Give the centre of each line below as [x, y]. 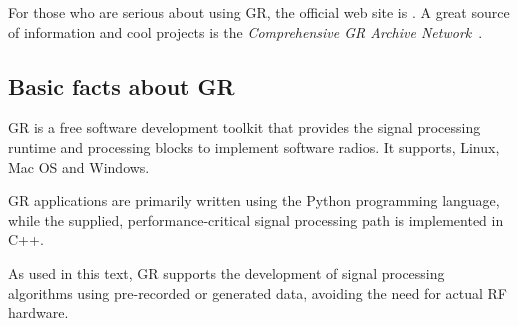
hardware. [38, 312]
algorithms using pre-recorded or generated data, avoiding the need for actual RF [257, 292]
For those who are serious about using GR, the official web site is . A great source [259, 12]
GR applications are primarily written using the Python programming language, [254, 200]
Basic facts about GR [121, 85]
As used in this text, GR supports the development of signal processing [226, 272]
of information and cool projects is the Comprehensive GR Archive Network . [245, 31]
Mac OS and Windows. [79, 166]
